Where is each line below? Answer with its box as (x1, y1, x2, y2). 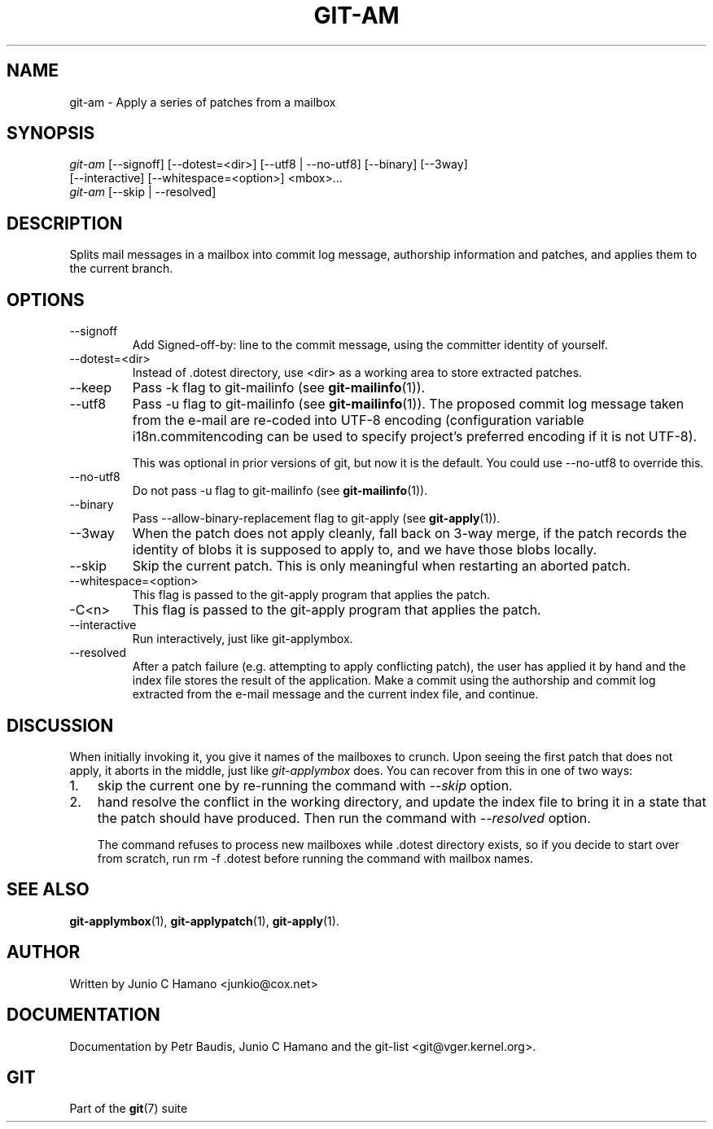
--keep (69, 379, 112, 396)
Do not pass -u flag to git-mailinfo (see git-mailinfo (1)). (132, 484, 428, 498)
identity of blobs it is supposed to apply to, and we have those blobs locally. (132, 541, 597, 558)
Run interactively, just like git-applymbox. (132, 632, 353, 646)
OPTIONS (7, 289, 85, 310)
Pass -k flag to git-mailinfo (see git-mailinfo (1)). (132, 379, 426, 396)
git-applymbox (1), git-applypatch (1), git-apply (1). (69, 913, 339, 928)
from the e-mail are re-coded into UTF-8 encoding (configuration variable (132, 412, 584, 429)
